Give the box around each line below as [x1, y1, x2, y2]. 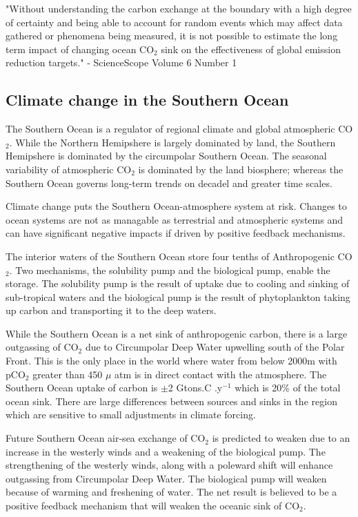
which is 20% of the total [235, 380, 341, 395]
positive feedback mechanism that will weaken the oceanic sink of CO [6, 498, 300, 513]
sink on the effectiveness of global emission [161, 41, 341, 56]
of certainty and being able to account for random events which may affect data [6, 14, 343, 29]
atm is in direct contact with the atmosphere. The [115, 367, 327, 381]
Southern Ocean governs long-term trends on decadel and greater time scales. [6, 175, 332, 190]
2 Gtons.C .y [168, 380, 223, 395]
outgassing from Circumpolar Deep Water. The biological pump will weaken [6, 471, 327, 485]
